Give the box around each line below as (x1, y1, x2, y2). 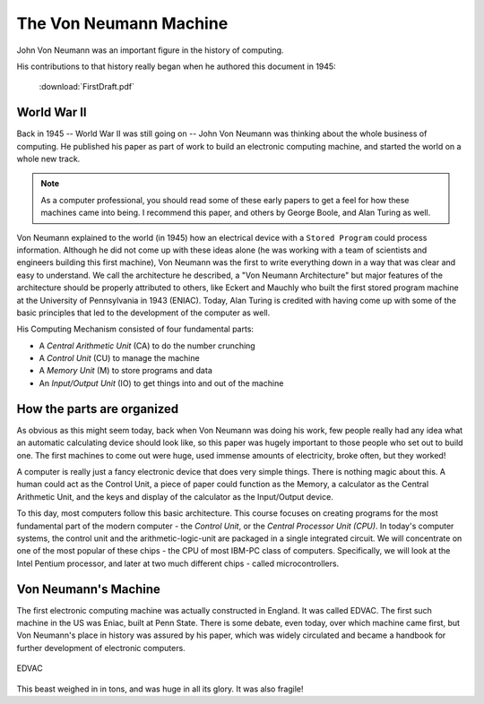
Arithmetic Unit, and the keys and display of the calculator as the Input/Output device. (16, 491, 333, 502)
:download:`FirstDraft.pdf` (39, 82, 134, 92)
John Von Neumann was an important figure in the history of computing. (16, 45, 284, 56)
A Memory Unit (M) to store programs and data (39, 365, 212, 376)
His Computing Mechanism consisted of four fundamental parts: (16, 323, 255, 335)
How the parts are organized (16, 401, 179, 416)
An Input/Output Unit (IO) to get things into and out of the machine (39, 377, 284, 389)
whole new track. (16, 153, 81, 165)
